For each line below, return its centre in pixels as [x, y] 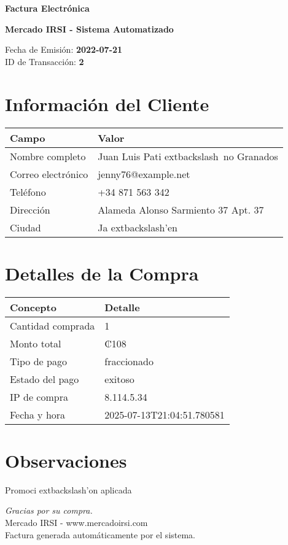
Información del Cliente [107, 103]
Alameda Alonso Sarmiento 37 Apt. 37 [181, 209]
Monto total [36, 343]
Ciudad [25, 227]
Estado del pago [45, 379]
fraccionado [129, 361]
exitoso [119, 379]
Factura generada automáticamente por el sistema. [100, 534]
